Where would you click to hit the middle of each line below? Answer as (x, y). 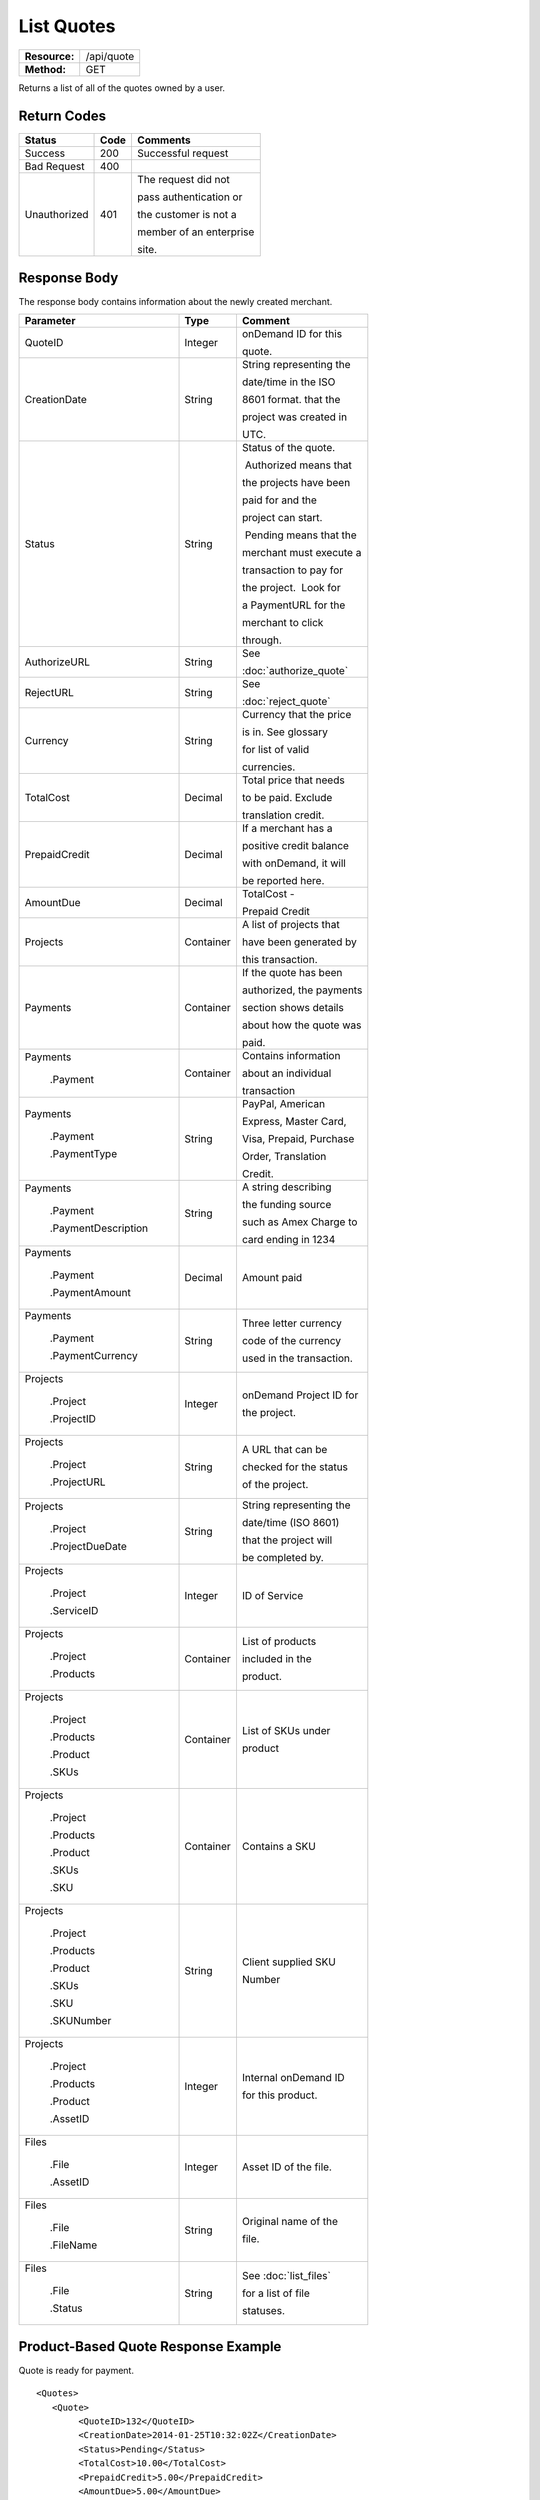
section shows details (292, 1008)
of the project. (275, 1485)
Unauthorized (56, 215)
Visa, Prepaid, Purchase (298, 1139)
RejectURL (49, 693)
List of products (279, 1642)
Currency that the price (296, 715)
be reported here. (283, 881)
